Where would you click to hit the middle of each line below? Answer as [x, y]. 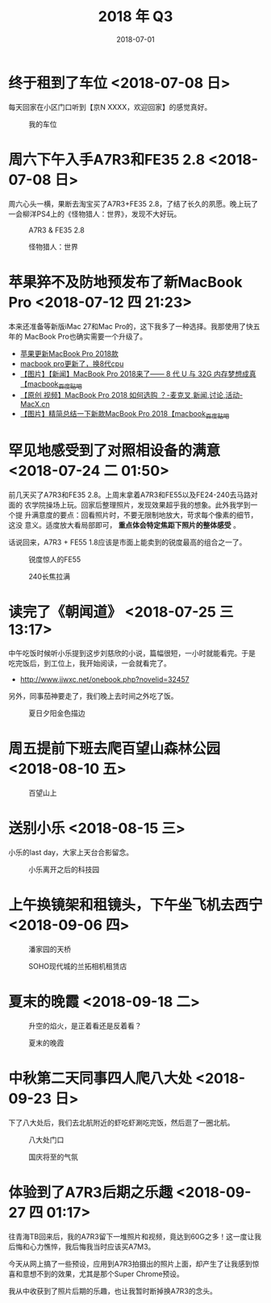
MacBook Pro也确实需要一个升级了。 [85, 336]
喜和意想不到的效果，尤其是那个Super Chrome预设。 [96, 1274]
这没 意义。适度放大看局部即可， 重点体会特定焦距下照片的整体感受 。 [124, 525]
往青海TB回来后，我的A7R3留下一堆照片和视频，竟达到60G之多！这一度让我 [135, 1236]
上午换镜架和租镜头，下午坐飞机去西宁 [136, 905]
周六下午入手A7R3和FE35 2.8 [107, 159]
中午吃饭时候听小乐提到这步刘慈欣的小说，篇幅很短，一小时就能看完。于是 [132, 654]
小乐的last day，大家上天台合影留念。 [71, 852]
